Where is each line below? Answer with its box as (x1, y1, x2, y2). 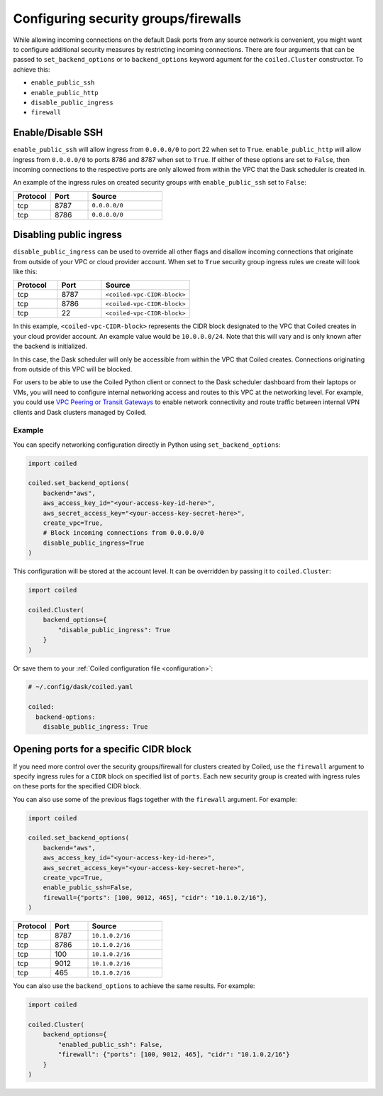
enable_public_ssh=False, (43, 884, 133, 891)
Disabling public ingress (13, 229, 123, 241)
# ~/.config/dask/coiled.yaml (28, 683, 133, 691)
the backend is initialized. (13, 342, 88, 351)
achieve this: (13, 65, 50, 74)
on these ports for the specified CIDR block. (13, 782, 142, 791)
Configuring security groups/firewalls (13, 11, 242, 26)
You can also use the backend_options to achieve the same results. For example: (13, 982, 255, 990)
